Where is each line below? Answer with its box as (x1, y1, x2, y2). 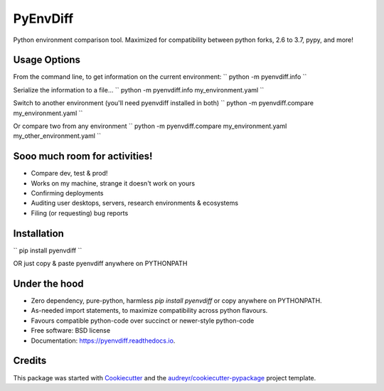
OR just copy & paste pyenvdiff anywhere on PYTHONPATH (13, 259, 188, 268)
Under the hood (13, 277, 85, 289)
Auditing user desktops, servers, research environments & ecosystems (31, 199, 238, 208)
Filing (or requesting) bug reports (31, 208, 129, 217)
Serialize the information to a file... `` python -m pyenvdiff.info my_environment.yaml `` (13, 85, 265, 94)
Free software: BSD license (31, 326, 110, 335)
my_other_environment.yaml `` (13, 132, 102, 140)
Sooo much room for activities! (13, 150, 153, 163)
